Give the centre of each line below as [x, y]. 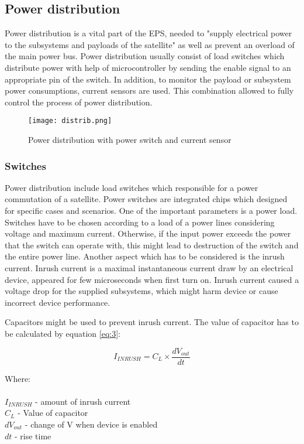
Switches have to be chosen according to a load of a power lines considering [140, 222]
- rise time [33, 436]
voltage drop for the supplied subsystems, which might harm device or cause [141, 291]
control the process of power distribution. [79, 102]
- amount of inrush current [83, 401]
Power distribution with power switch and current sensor [130, 140]
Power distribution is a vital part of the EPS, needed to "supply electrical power [148, 33]
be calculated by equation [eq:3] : [63, 333]
